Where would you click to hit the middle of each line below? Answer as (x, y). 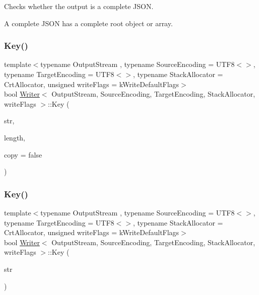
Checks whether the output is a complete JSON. (79, 6)
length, (15, 137)
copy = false (23, 154)
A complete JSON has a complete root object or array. (88, 23)
